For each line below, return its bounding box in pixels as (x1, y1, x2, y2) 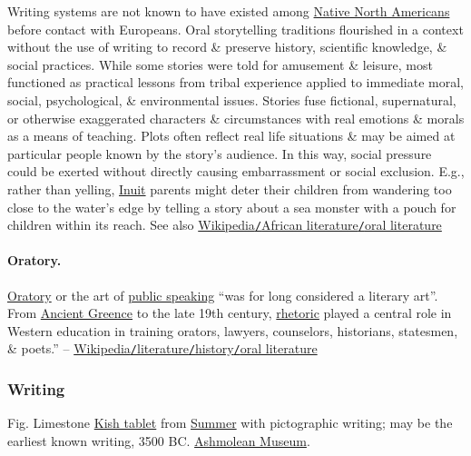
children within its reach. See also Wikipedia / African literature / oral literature (7, 215, 442, 234)
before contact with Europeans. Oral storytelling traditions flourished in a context (7, 19, 464, 38)
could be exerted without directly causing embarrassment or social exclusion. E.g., (7, 162, 465, 181)
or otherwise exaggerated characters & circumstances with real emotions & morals (7, 108, 465, 127)
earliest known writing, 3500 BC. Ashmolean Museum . (7, 431, 310, 450)
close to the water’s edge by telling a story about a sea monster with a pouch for (7, 197, 456, 216)
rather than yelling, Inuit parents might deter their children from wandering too (7, 179, 452, 198)
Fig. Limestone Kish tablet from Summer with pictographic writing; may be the (7, 413, 453, 432)
